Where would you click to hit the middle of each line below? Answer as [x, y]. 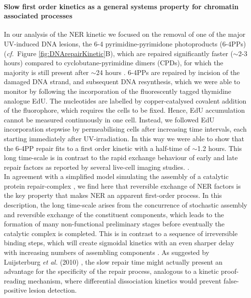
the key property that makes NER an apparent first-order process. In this [113, 195]
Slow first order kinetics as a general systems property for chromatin [121, 6]
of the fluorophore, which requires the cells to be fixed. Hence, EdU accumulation [125, 110]
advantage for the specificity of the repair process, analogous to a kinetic [111, 271]
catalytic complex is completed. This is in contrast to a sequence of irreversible [121, 233]
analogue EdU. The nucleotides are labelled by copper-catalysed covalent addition [125, 100]
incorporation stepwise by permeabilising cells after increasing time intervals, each [125, 129]
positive [15, 290]
